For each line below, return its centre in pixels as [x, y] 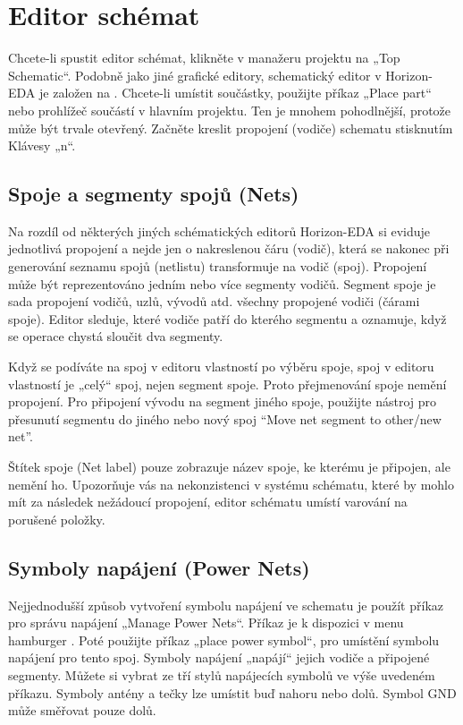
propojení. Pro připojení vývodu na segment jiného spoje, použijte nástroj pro [223, 401]
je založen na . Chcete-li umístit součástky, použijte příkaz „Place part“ [235, 93]
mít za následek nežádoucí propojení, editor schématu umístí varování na [208, 502]
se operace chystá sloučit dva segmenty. [116, 336]
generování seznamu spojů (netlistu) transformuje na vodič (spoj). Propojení [218, 266]
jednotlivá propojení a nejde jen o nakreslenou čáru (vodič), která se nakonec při [229, 248]
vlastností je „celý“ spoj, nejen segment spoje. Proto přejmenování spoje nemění [227, 384]
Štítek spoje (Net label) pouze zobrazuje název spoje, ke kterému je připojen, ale [229, 467]
